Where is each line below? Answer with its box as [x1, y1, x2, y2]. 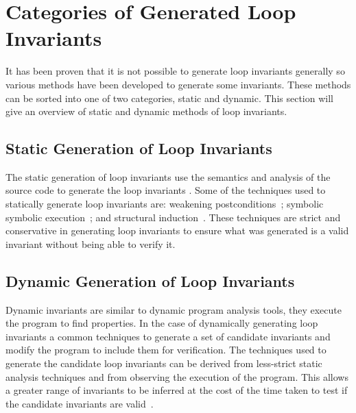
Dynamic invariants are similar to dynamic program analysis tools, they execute [5, 302, 342, 316]
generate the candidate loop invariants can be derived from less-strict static [5, 356, 322, 371]
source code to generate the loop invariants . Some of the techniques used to [5, 183, 326, 197]
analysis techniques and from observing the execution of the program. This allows [5, 369, 348, 384]
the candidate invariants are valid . [5, 396, 154, 410]
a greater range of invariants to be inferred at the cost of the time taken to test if [5, 383, 348, 397]
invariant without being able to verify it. [5, 236, 176, 251]
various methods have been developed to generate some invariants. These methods [5, 77, 351, 91]
